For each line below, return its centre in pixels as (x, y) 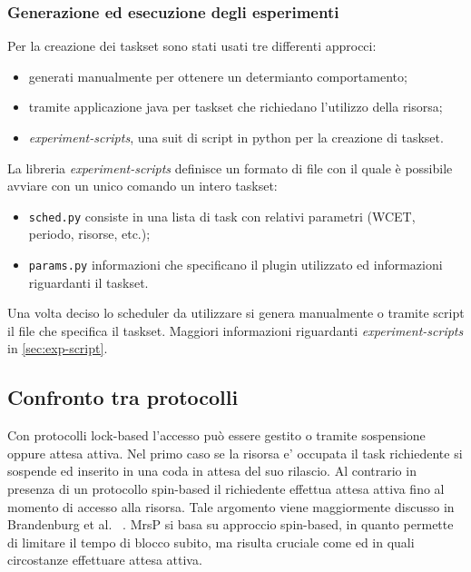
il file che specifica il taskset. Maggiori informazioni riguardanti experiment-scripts (235, 330)
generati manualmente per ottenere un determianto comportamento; (218, 76)
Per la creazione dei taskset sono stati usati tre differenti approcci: (192, 46)
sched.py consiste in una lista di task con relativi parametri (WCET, (222, 216)
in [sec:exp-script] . (58, 348)
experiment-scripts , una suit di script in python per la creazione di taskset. (236, 137)
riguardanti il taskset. (88, 282)
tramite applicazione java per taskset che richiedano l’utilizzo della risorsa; (235, 107)
